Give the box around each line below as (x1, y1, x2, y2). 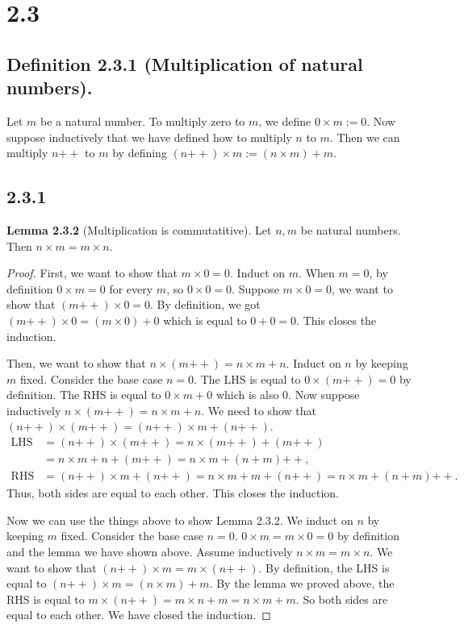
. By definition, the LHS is (258, 559, 390, 576)
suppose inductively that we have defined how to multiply (6, 128, 292, 145)
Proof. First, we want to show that (6, 264, 178, 281)
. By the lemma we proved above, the (209, 575, 395, 592)
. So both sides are (295, 590, 388, 607)
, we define (258, 112, 311, 129)
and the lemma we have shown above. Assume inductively (6, 543, 293, 559)
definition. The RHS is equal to (6, 386, 161, 403)
